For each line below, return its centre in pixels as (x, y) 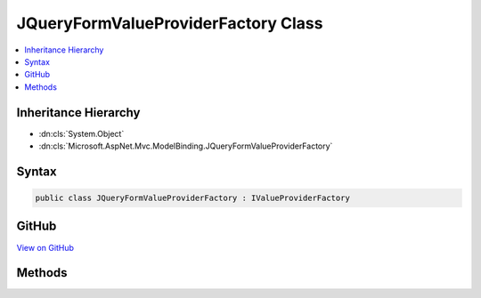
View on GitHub (45, 247)
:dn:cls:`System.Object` (82, 133)
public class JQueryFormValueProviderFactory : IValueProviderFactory (193, 198)
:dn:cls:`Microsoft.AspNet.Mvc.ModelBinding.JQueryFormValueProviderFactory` (186, 146)
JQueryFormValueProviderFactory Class (170, 23)
